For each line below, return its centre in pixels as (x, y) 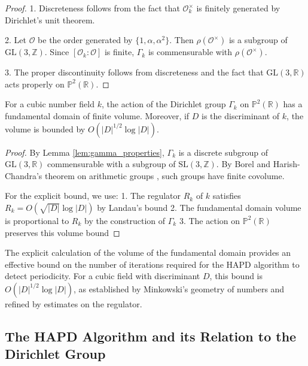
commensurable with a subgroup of (112, 164)
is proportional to (37, 220)
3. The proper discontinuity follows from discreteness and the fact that (134, 72)
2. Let (16, 40)
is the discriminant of (241, 115)
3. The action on (210, 220)
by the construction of (125, 220)
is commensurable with (190, 52)
